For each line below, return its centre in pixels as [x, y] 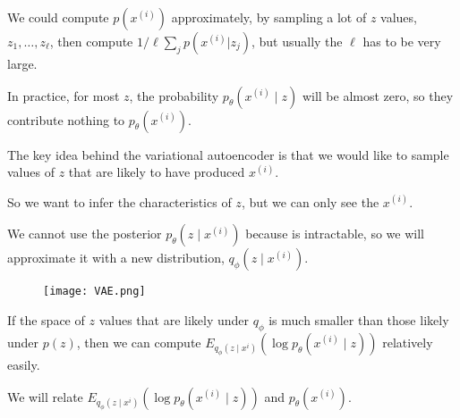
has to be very [402, 41]
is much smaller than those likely [359, 320]
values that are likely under [174, 320]
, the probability [174, 95]
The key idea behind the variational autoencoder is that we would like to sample [228, 154]
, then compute [91, 41]
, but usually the [297, 41]
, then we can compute [139, 342]
